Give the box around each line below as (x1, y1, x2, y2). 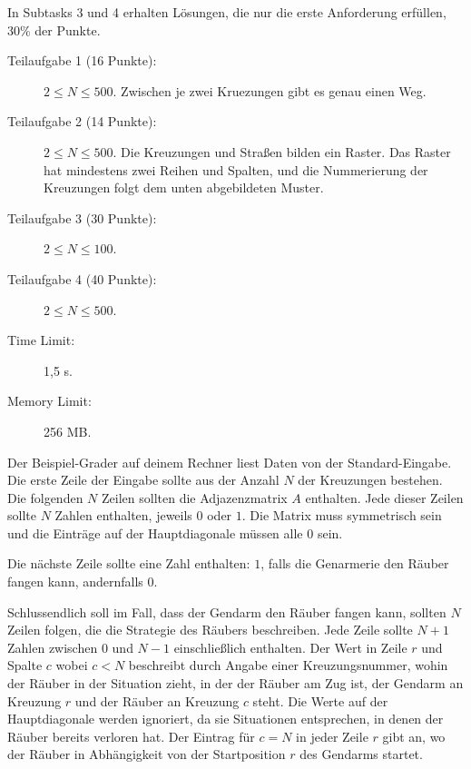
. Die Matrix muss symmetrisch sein (241, 506, 442, 525)
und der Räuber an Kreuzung (74, 691, 240, 710)
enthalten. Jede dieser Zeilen (305, 488, 464, 507)
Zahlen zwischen (7, 637, 98, 656)
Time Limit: (7, 330, 75, 350)
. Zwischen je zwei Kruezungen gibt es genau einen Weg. (113, 81, 427, 100)
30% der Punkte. (7, 20, 101, 39)
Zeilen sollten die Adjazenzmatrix (102, 488, 288, 507)
